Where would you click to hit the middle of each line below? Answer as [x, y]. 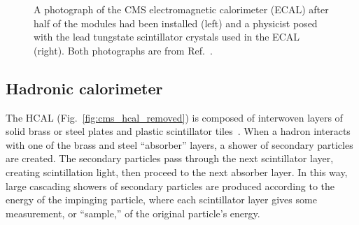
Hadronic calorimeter [84, 88]
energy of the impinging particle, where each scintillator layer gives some [161, 199]
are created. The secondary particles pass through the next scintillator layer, [170, 158]
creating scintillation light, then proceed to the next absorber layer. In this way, [177, 172]
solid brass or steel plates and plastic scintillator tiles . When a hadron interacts [178, 131]
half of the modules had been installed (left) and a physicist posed [176, 23]
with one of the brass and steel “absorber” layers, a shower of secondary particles [179, 144]
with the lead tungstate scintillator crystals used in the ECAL [167, 37]
